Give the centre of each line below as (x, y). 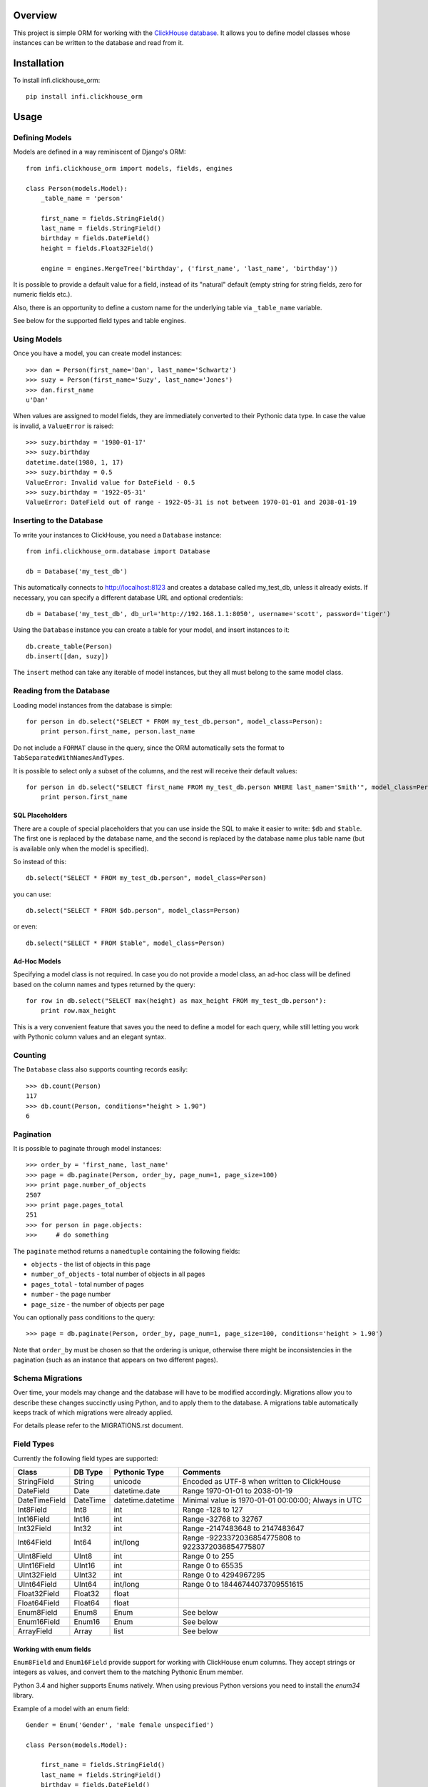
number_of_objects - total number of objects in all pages (118, 1274)
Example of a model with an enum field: (71, 1708)
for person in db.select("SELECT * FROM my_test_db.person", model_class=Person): (174, 722)
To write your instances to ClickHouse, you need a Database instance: (117, 535)
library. (24, 1696)
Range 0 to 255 (208, 1556)
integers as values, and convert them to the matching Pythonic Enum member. (128, 1672)
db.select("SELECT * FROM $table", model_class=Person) (126, 943)
